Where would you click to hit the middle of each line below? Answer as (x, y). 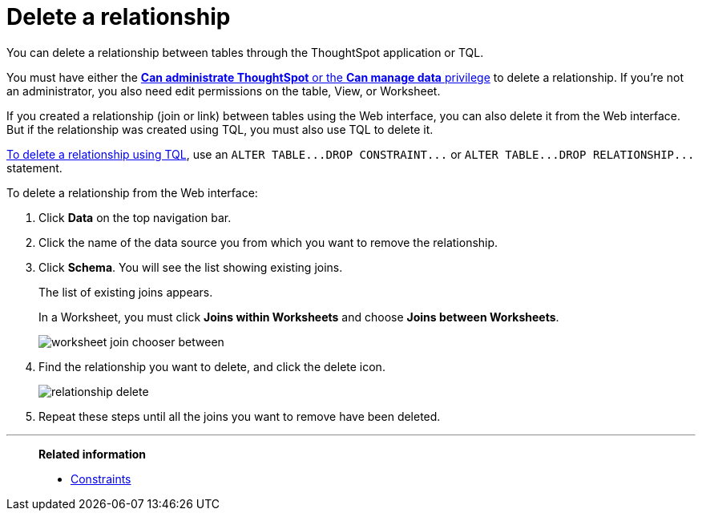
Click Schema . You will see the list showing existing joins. (191, 267)
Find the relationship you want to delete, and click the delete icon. (212, 366)
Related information (93, 454)
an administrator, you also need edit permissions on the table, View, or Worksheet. (224, 91)
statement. (34, 168)
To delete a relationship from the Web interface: (132, 192)
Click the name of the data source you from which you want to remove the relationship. (268, 242)
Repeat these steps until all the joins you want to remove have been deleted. (240, 416)
